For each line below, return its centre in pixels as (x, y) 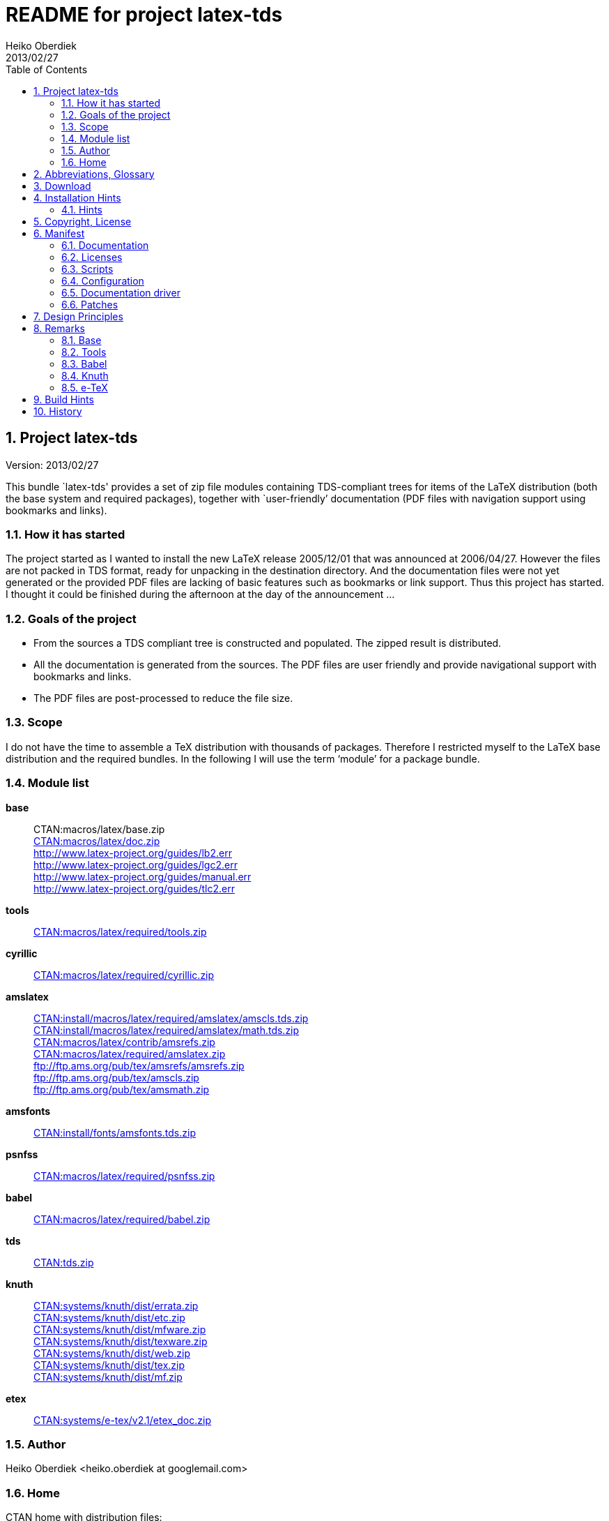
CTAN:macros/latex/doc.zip (97, 841)
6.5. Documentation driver (121, 292)
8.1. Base (82, 340)
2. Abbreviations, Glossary (94, 174)
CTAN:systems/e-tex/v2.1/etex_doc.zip (122, 1420)
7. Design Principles (78, 316)
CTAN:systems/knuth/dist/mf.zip (108, 1377)
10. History (58, 411)
